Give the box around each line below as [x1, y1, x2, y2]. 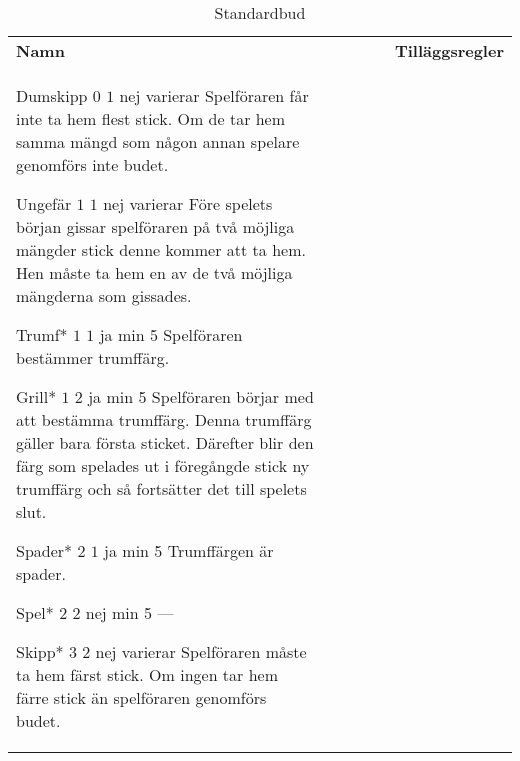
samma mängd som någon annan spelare [16, 130, 300, 153]
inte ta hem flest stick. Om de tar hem [16, 107, 286, 130]
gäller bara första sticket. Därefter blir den [16, 431, 314, 454]
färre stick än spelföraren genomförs [16, 686, 267, 709]
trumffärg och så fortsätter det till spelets [16, 477, 307, 500]
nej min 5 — [85, 601, 174, 624]
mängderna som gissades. [16, 284, 192, 307]
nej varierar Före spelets [103, 192, 273, 215]
